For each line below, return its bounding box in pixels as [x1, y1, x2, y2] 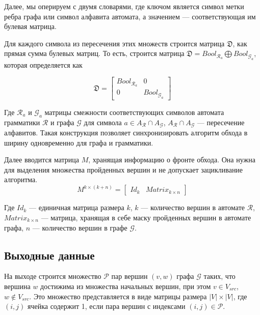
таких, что [203, 271, 236, 281]
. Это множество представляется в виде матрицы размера [29, 291, 207, 301]
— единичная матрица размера [29, 202, 124, 213]
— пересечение [197, 117, 245, 127]
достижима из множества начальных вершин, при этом [40, 280, 211, 291]
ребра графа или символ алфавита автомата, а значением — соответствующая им [4, 11, 256, 21]
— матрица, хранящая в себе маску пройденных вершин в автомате [41, 212, 251, 222]
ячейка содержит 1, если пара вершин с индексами [27, 301, 186, 311]
